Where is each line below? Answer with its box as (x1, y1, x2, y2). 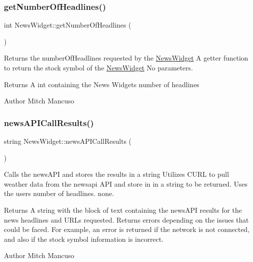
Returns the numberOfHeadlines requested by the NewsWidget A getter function (4, 53, 249, 63)
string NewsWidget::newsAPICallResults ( (4, 136, 132, 146)
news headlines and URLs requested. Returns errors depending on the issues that (4, 214, 249, 225)
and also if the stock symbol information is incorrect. (4, 233, 163, 244)
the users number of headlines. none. (4, 188, 114, 198)
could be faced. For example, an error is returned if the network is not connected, (4, 224, 250, 234)
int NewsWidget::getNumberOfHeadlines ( (4, 20, 131, 30)
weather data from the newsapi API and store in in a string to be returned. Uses (4, 178, 248, 189)
